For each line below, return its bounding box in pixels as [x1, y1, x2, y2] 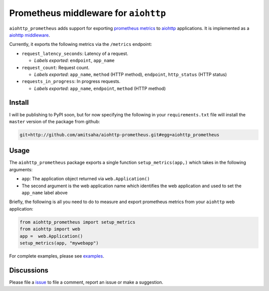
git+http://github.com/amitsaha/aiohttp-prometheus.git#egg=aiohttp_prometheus [19, 132, 220, 137]
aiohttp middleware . [9, 32, 50, 38]
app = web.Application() [19, 233, 83, 239]
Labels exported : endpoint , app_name [34, 57, 115, 63]
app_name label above [21, 190, 68, 196]
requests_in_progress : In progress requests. [21, 78, 121, 84]
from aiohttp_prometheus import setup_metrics [19, 219, 135, 225]
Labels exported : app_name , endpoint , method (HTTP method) [34, 85, 166, 91]
